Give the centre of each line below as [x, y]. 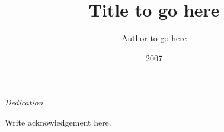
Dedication [24, 102]
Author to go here [154, 38]
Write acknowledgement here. [58, 122]
